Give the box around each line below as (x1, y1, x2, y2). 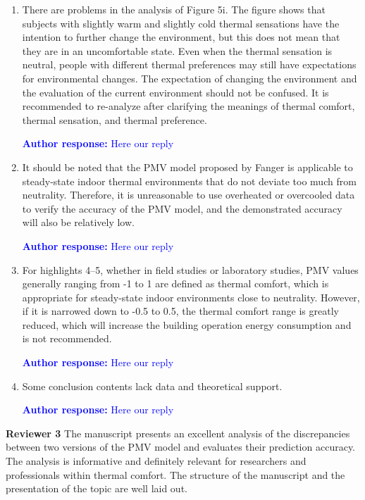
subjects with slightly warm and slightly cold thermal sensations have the (22, 15, 340, 30)
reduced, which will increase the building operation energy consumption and (22, 317, 352, 332)
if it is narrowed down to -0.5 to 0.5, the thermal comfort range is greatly (22, 304, 339, 318)
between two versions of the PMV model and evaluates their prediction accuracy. (6, 439, 356, 454)
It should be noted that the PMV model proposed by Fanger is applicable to (22, 159, 353, 174)
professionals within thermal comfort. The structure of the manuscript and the (6, 467, 345, 482)
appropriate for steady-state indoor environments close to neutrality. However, (22, 289, 360, 304)
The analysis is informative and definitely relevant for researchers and (6, 454, 307, 468)
